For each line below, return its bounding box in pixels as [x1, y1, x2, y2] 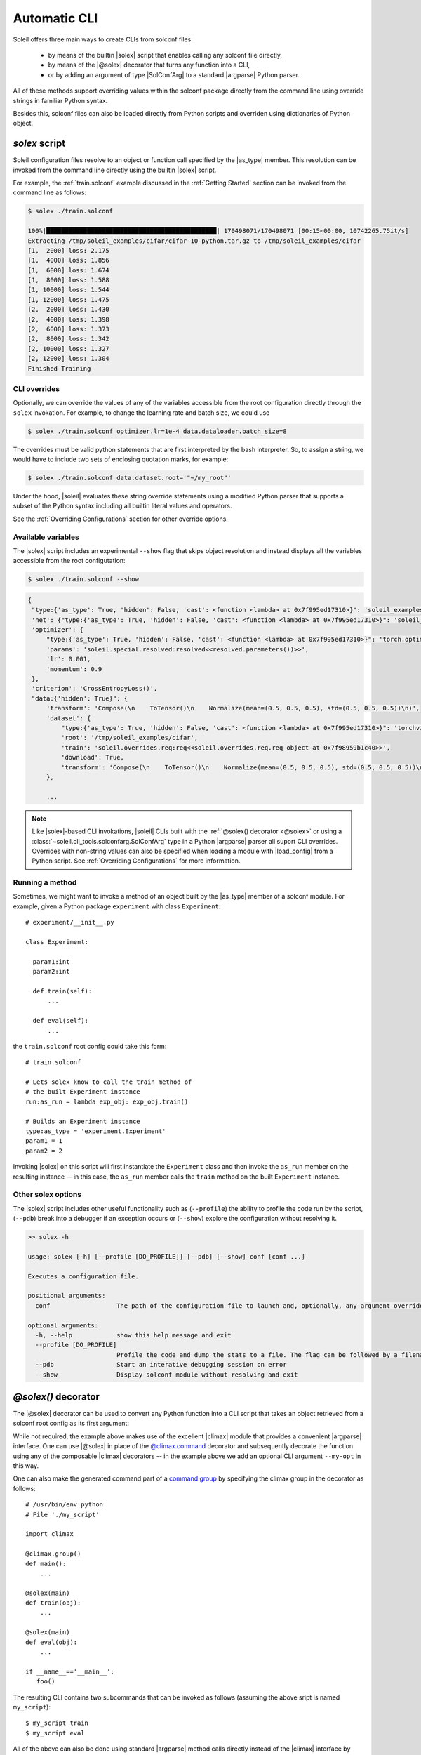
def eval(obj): [25, 1638, 78, 1646]
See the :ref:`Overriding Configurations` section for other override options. [13, 515, 228, 523]
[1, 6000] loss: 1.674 [27, 266, 110, 274]
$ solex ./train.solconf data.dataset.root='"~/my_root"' [27, 474, 232, 482]
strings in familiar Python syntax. [13, 96, 108, 105]
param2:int [32, 967, 70, 976]
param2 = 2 [25, 1146, 63, 1155]
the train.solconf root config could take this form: [13, 1042, 167, 1050]
